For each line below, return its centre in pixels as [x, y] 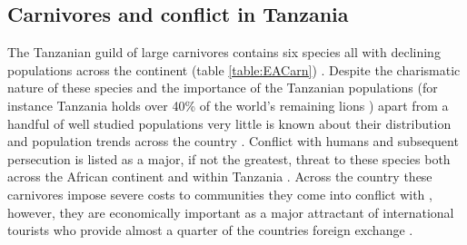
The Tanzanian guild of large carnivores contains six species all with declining [224, 52]
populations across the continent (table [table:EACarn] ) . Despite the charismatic [234, 69]
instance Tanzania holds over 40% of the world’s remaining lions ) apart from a [228, 105]
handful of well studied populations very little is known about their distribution [229, 123]
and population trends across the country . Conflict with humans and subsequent [233, 141]
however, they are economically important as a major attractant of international [231, 212]
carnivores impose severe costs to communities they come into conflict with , [220, 194]
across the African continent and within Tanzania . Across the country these [220, 176]
